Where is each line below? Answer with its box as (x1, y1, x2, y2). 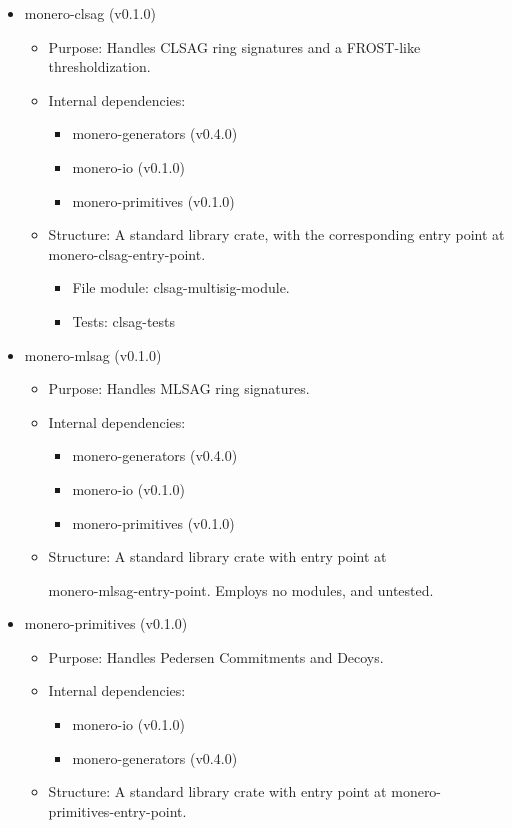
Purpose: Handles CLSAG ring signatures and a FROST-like (48, 36, 421, 57)
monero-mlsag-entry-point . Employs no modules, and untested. (48, 579, 434, 600)
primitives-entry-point (48, 800, 183, 821)
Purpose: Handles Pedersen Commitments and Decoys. (48, 646, 384, 667)
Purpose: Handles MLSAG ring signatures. (48, 378, 310, 399)
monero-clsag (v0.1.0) (24, 3, 156, 23)
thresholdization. (48, 56, 151, 77)
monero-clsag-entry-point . (48, 243, 206, 264)
